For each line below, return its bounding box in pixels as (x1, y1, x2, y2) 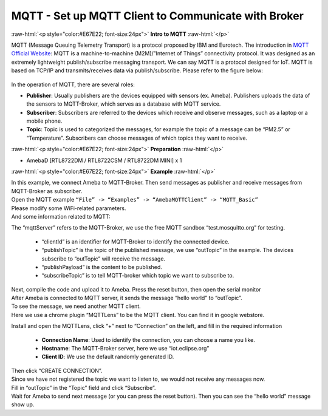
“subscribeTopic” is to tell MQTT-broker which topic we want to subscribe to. (41, 272, 234, 279)
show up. (11, 401, 35, 408)
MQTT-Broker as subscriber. (11, 187, 83, 194)
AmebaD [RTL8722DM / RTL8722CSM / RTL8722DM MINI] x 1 (26, 157, 182, 164)
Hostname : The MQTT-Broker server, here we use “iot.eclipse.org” (41, 345, 210, 352)
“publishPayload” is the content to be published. (41, 263, 162, 270)
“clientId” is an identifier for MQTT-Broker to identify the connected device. (41, 237, 230, 245)
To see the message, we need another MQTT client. (11, 302, 141, 310)
